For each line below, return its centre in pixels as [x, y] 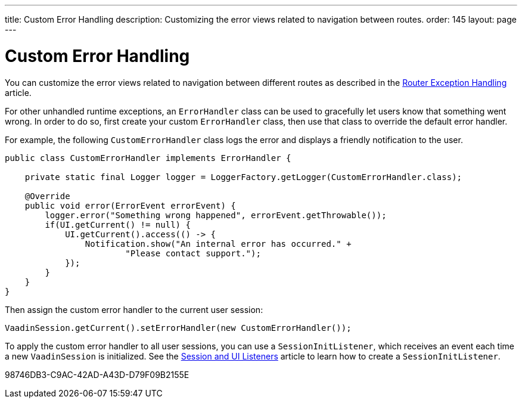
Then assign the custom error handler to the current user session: [134, 309]
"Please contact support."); [193, 253]
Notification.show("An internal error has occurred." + [218, 244]
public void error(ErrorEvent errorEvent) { [130, 205]
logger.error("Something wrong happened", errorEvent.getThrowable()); [216, 215]
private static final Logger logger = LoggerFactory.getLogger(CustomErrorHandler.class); [243, 177]
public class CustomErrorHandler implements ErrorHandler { [148, 158]
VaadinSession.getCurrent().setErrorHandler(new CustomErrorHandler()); [178, 328]
